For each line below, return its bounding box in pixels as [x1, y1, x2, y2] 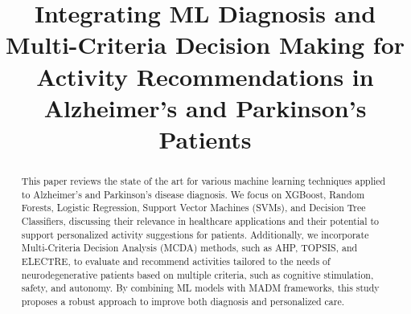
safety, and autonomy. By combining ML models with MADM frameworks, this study [21, 281, 380, 295]
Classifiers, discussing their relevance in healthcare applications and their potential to [21, 214, 380, 227]
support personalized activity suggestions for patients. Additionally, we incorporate [21, 227, 369, 241]
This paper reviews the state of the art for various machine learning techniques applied [21, 173, 386, 187]
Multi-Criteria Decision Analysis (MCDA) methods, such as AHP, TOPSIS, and [21, 241, 358, 255]
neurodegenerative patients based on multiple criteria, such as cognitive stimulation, [21, 267, 374, 281]
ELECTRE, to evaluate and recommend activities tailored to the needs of [21, 254, 331, 267]
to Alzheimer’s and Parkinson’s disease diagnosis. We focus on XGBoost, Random [21, 187, 365, 201]
